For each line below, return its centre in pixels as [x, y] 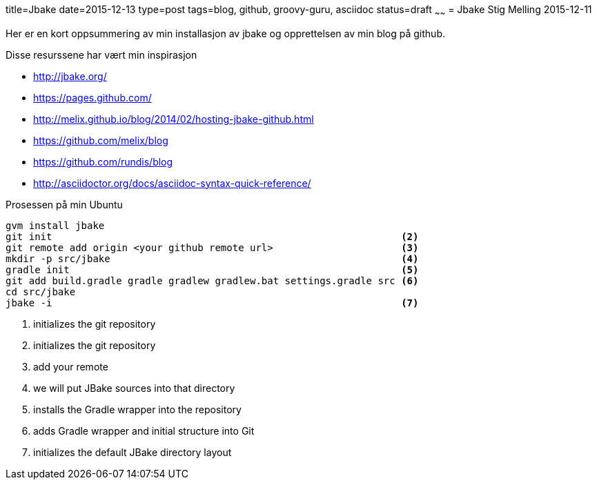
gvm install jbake [55, 225]
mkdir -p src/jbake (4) [212, 258]
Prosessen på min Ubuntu [64, 204]
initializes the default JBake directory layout [133, 452]
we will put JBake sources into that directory [134, 388]
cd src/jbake [41, 291]
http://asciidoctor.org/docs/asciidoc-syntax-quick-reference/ [172, 183]
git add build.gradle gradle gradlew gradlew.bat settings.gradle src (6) [212, 280]
